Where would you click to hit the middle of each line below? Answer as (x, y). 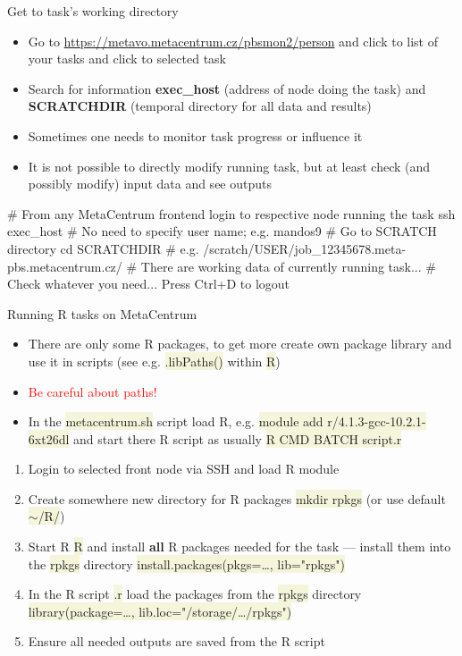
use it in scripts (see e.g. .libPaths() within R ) (154, 361)
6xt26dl (49, 438)
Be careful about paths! (92, 391)
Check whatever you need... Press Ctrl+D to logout (149, 284)
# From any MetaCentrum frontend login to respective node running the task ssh (231, 213)
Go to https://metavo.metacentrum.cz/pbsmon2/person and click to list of (233, 41)
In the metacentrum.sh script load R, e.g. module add (176, 421)
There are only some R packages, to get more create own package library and (240, 344)
